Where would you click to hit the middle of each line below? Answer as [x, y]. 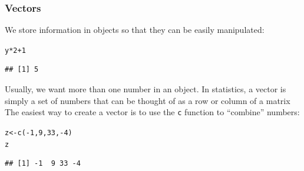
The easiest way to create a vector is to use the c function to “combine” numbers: [152, 112]
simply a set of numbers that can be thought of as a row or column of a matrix [148, 100]
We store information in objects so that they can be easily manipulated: [135, 30]
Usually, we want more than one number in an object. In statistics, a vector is [146, 89]
